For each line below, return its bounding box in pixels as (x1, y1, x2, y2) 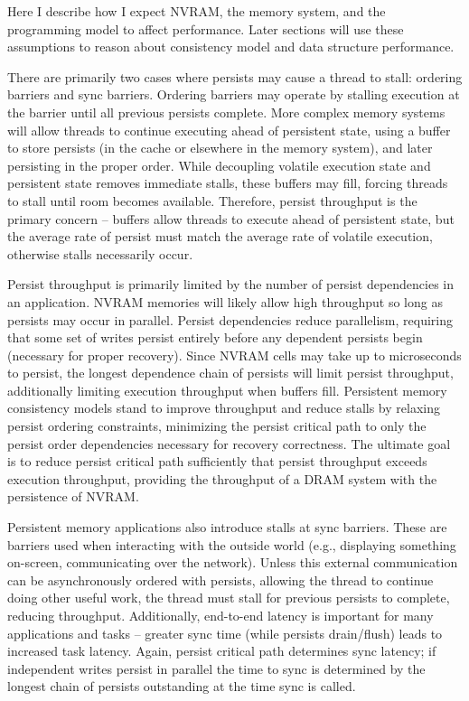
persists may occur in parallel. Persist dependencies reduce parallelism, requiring (7, 310, 453, 329)
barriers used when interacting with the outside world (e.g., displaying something (7, 535, 456, 554)
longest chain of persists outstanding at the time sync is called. (7, 677, 356, 696)
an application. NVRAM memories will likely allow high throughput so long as (7, 292, 443, 311)
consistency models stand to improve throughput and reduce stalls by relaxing (7, 398, 440, 417)
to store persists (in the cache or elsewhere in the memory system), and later (7, 138, 433, 157)
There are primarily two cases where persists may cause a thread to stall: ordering (7, 67, 463, 86)
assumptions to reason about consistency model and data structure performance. (7, 37, 455, 56)
